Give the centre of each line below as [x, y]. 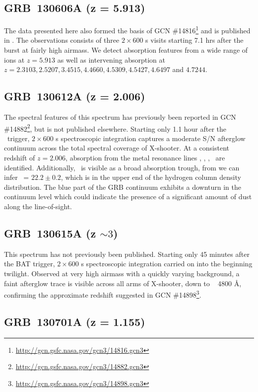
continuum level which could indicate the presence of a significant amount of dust [128, 196]
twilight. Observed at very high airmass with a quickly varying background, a [122, 274]
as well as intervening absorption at [111, 59]
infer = [17, 177]
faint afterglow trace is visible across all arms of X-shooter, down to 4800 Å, [123, 283]
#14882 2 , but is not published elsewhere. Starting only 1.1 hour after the [115, 128]
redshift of [20, 158]
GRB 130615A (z [50, 233]
